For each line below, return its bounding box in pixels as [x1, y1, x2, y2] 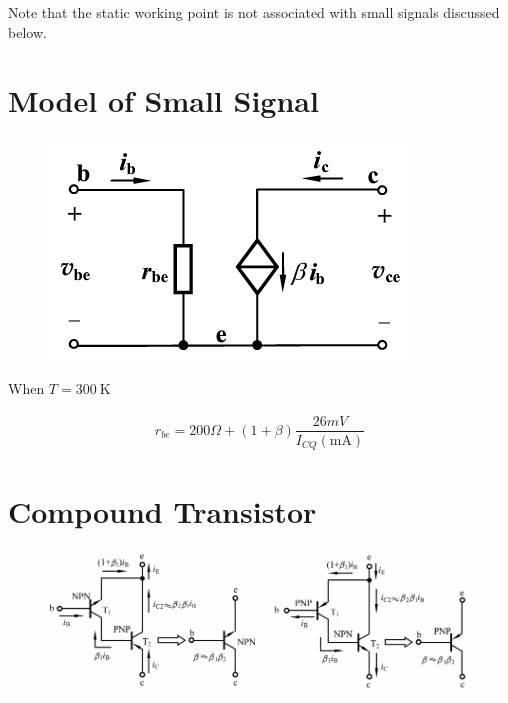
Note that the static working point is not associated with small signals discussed [8, 2, 500, 22]
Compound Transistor [8, 491, 317, 532]
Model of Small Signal [8, 80, 319, 121]
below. [8, 21, 47, 42]
